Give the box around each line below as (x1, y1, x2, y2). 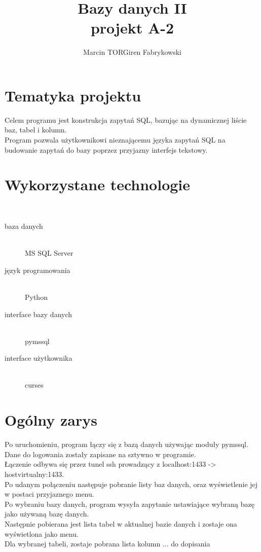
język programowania (5, 264, 70, 275)
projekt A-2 (90, 17, 174, 38)
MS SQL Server (25, 248, 73, 258)
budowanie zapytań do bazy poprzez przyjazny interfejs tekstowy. (5, 144, 208, 155)
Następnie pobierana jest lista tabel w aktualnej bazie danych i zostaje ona (5, 518, 237, 529)
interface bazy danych (5, 308, 72, 319)
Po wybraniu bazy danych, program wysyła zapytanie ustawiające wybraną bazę (5, 498, 254, 509)
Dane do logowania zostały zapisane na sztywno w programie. (5, 448, 196, 459)
